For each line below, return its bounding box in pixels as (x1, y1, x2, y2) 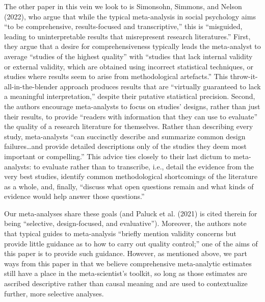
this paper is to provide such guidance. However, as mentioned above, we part (4, 248, 247, 259)
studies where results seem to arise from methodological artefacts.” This (4, 71, 228, 82)
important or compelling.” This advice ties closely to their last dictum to (4, 150, 231, 161)
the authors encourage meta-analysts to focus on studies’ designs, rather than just (4, 100, 260, 111)
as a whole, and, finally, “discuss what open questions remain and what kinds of (4, 181, 254, 191)
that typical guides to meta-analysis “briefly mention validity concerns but (4, 228, 236, 239)
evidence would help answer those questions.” (4, 191, 145, 202)
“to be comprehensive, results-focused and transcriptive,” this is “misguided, (4, 21, 243, 32)
